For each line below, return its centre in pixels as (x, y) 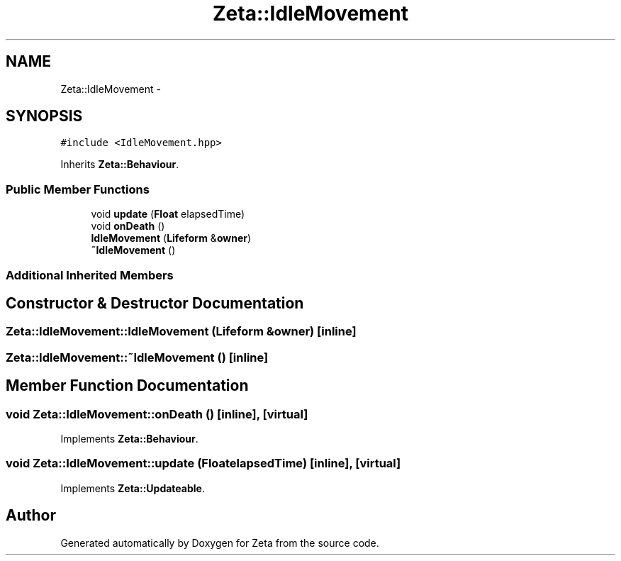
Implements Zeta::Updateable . (133, 488)
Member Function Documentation (127, 386)
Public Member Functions (78, 189)
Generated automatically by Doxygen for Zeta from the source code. (220, 543)
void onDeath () (128, 226)
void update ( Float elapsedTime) (168, 214)
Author (31, 516)
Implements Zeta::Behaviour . (129, 439)
